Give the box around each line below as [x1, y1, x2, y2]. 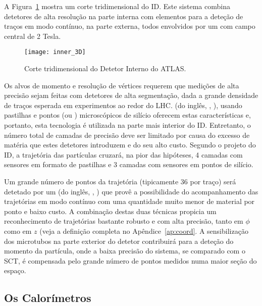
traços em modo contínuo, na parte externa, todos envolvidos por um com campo [4, 21, 255, 31]
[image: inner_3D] [24, 48, 86, 56]
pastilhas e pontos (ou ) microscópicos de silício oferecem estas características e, [4, 110, 251, 120]
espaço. [4, 265, 26, 276]
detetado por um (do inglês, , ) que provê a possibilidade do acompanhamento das [4, 186, 258, 196]
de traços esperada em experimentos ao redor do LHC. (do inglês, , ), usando [4, 99, 242, 110]
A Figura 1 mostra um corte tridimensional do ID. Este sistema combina [4, 1, 230, 11]
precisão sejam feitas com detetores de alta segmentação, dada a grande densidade [4, 90, 258, 100]
